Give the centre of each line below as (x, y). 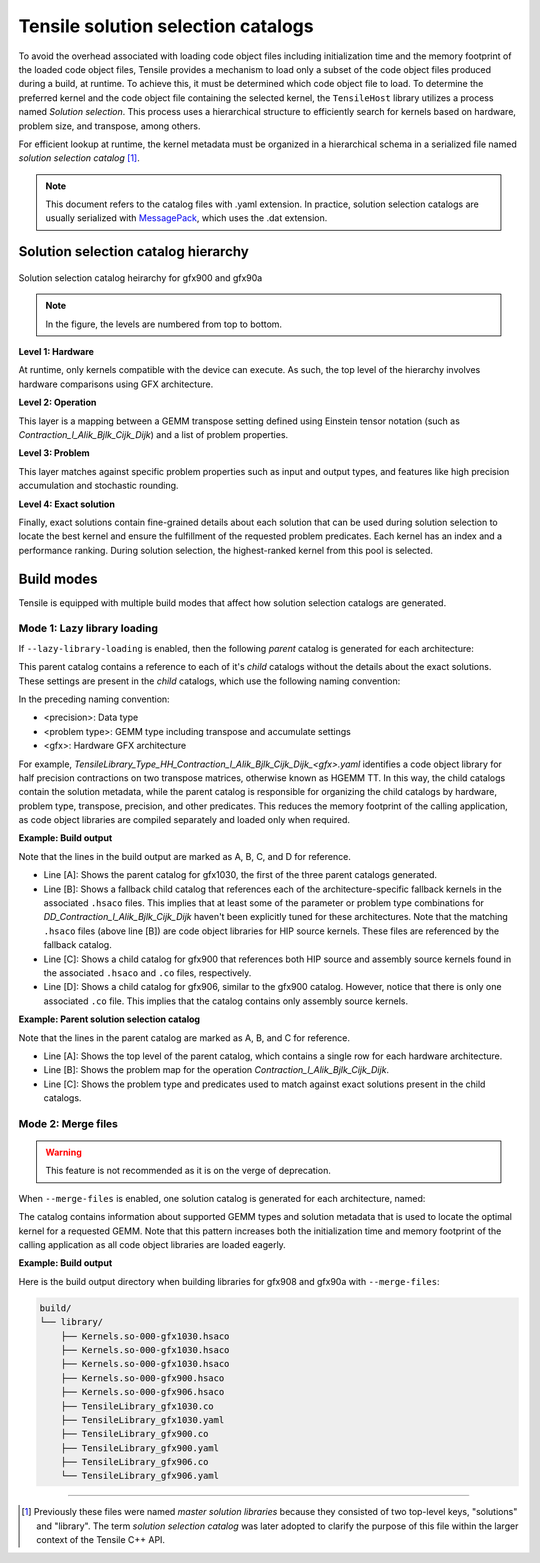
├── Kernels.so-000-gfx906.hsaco (142, 1392)
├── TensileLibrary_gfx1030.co (137, 1406)
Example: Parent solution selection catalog (109, 1019)
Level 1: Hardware (56, 352)
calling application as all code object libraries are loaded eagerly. (152, 1244)
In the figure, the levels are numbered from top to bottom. (164, 324)
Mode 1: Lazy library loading (88, 628)
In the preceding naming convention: (94, 699)
